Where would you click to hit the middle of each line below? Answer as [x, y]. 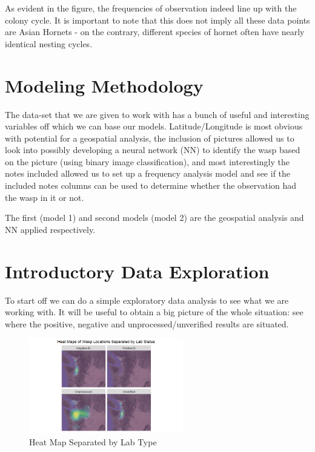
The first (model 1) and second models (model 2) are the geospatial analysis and [154, 218]
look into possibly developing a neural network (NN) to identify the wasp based [153, 150]
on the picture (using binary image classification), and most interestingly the [147, 161]
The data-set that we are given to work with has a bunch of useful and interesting [157, 114]
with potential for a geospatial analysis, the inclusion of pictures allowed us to [150, 138]
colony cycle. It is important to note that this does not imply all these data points [157, 20]
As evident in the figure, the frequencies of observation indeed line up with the [151, 8]
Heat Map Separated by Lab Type [93, 441]
